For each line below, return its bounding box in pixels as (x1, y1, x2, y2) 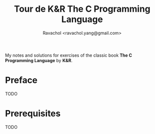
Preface (5, 75, 38, 86)
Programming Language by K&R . (5, 57, 73, 63)
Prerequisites (5, 108, 61, 119)
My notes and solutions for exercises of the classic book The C (5, 52, 133, 58)
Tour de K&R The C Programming (14, 3, 151, 15)
